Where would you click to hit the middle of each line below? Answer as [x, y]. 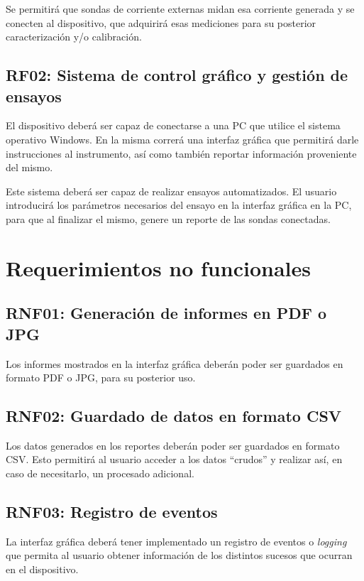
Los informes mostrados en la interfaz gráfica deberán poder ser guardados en [175, 363]
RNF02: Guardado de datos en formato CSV [174, 416]
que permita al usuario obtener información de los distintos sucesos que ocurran [179, 555]
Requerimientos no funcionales [158, 267]
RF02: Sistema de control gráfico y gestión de [177, 75]
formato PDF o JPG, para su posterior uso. [101, 378]
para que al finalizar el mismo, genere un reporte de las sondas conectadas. [168, 218]
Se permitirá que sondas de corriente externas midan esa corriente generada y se [180, 9]
